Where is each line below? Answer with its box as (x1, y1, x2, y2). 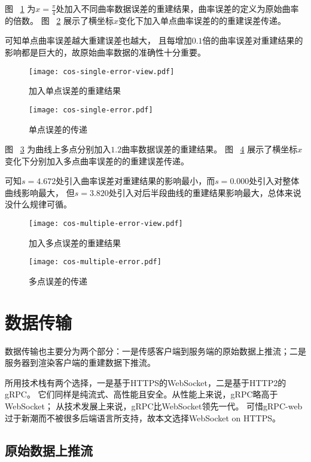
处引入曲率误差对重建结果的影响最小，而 (56, 175, 215, 187)
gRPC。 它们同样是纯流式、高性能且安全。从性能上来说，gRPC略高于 (5, 388, 278, 400)
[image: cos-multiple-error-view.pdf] (29, 219, 183, 228)
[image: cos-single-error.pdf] (29, 105, 153, 114)
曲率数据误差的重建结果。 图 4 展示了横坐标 (121, 143, 298, 155)
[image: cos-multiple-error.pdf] (29, 258, 161, 267)
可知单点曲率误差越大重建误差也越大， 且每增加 (5, 34, 192, 47)
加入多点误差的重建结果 (29, 236, 121, 249)
